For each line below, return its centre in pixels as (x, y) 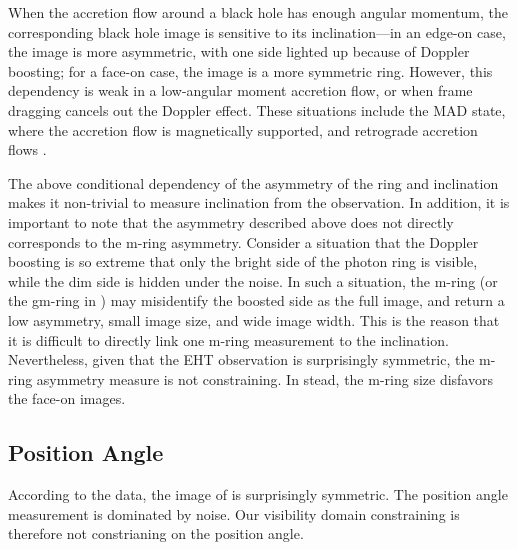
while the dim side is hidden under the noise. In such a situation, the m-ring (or (253, 280)
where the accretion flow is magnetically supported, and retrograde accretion (243, 129)
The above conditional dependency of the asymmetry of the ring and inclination (253, 182)
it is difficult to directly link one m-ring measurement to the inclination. (228, 339)
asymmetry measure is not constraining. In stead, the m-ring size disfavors (264, 378)
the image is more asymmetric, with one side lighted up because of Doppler (239, 51)
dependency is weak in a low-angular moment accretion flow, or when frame (240, 90)
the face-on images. (67, 398)
